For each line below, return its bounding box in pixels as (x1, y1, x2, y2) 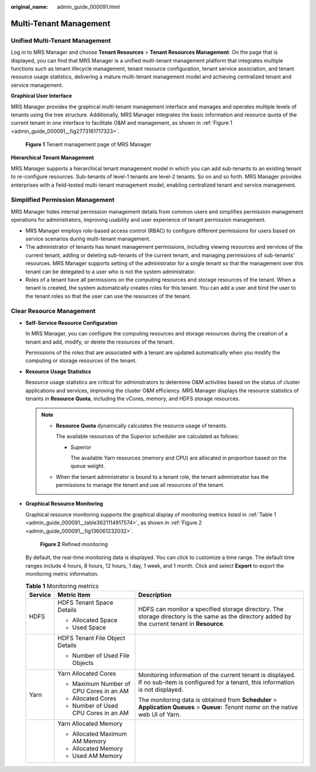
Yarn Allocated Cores (57, 669, 116, 677)
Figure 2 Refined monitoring (40, 541, 108, 548)
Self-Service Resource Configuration (25, 319, 118, 326)
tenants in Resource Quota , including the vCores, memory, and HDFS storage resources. (25, 395, 240, 402)
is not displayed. (138, 685, 184, 694)
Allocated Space (72, 616, 118, 624)
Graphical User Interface (11, 92, 73, 99)
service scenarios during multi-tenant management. (25, 235, 151, 242)
